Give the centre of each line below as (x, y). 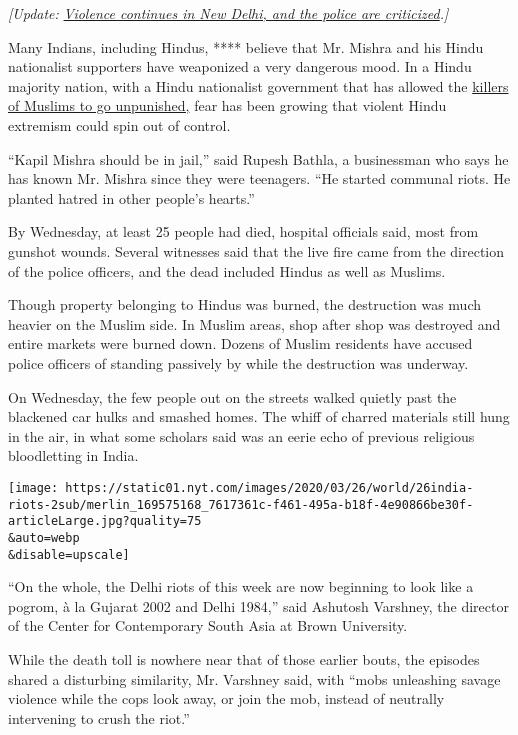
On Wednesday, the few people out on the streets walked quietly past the (232, 396)
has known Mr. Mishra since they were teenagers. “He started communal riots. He (259, 178)
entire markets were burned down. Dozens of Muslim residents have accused (240, 343)
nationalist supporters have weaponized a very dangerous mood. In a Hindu (240, 66)
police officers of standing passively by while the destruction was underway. (238, 362)
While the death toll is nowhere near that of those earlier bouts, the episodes (244, 658)
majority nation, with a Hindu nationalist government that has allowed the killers (258, 85)
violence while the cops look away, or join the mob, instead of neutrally (226, 698)
